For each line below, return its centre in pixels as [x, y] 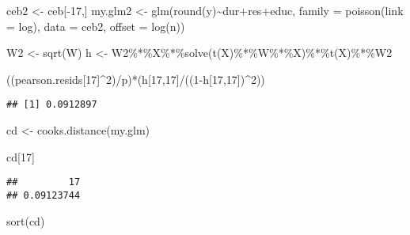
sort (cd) [26, 220]
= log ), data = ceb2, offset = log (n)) [96, 26]
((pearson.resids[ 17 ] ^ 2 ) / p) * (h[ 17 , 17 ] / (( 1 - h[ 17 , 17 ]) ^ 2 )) [136, 79]
